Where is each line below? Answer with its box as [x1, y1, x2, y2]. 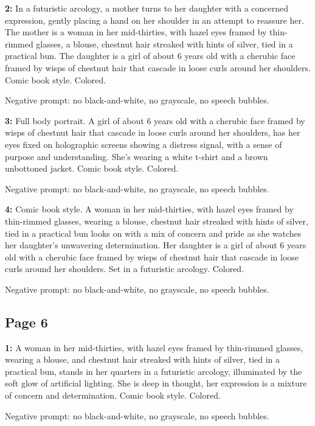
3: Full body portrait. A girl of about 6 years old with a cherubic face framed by [5, 114, 305, 127]
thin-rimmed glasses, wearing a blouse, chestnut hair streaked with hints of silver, [5, 214, 308, 227]
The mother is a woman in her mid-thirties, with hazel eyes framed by [5, 26, 267, 38]
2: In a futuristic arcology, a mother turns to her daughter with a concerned [5, 2, 289, 14]
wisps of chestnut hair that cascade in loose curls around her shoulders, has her [5, 126, 300, 139]
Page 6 [5, 312, 48, 331]
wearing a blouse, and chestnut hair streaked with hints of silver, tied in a [5, 353, 280, 366]
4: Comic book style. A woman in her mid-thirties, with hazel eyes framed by [5, 203, 294, 215]
